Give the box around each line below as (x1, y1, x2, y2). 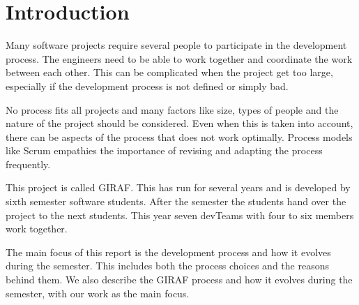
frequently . (6, 156, 51, 171)
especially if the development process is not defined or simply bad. (6, 78, 289, 93)
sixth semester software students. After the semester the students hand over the (6, 194, 346, 209)
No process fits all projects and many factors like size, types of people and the (6, 102, 339, 117)
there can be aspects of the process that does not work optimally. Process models (6, 129, 353, 144)
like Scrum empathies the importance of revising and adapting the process (6, 143, 323, 158)
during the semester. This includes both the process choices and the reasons (6, 258, 329, 273)
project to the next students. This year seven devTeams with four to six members (6, 207, 354, 222)
